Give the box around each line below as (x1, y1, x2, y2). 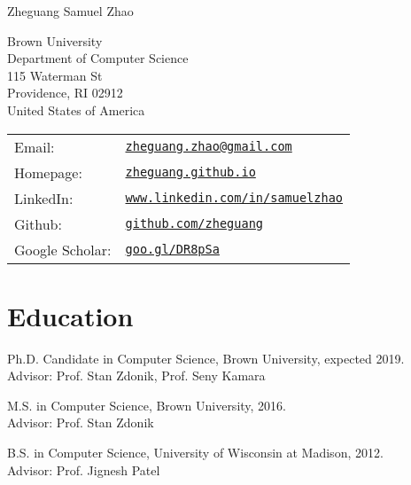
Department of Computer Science (7, 49, 189, 67)
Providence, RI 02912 (7, 83, 123, 102)
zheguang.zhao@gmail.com (125, 139, 292, 154)
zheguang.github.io (125, 165, 256, 180)
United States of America (7, 100, 145, 119)
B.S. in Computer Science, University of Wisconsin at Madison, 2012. (7, 443, 384, 462)
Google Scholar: (14, 239, 112, 260)
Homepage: (14, 161, 82, 183)
